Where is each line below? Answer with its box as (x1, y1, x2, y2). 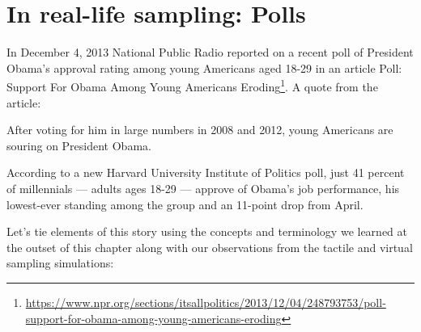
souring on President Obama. (6, 137, 151, 153)
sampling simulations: (6, 254, 114, 271)
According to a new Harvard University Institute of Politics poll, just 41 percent (6, 164, 405, 181)
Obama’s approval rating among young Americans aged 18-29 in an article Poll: (6, 59, 402, 76)
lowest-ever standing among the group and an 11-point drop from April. (6, 195, 364, 212)
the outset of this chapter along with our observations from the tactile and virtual (6, 238, 413, 255)
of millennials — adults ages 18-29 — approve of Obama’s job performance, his (6, 179, 400, 196)
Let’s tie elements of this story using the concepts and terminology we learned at (6, 223, 407, 240)
